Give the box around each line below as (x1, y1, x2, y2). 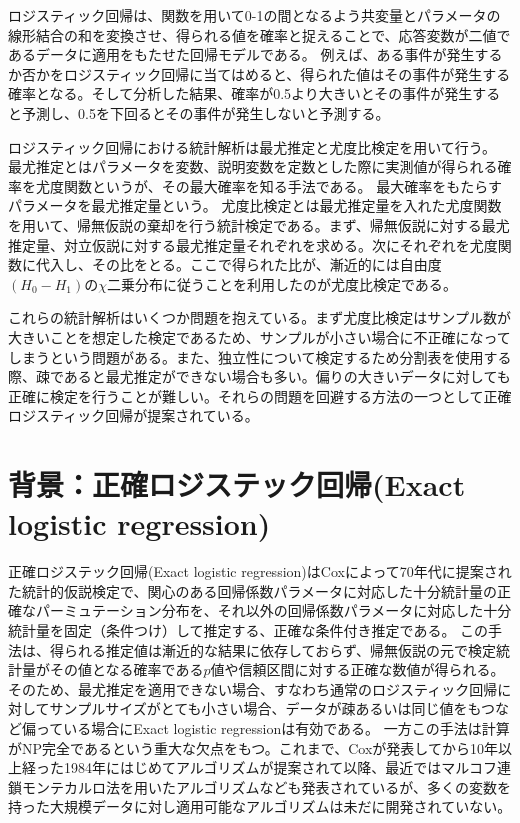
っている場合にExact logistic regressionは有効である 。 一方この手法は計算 (35, 717, 510, 738)
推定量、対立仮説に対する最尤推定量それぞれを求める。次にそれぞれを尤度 (8, 234, 498, 255)
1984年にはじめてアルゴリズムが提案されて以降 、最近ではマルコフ (63, 757, 497, 778)
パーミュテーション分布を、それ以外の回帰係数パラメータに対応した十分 (35, 600, 512, 621)
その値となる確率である (49, 659, 204, 680)
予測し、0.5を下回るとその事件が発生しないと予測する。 (21, 102, 390, 123)
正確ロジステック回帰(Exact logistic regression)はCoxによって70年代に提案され (8, 561, 512, 582)
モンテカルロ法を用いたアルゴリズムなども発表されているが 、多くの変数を (21, 776, 511, 797)
